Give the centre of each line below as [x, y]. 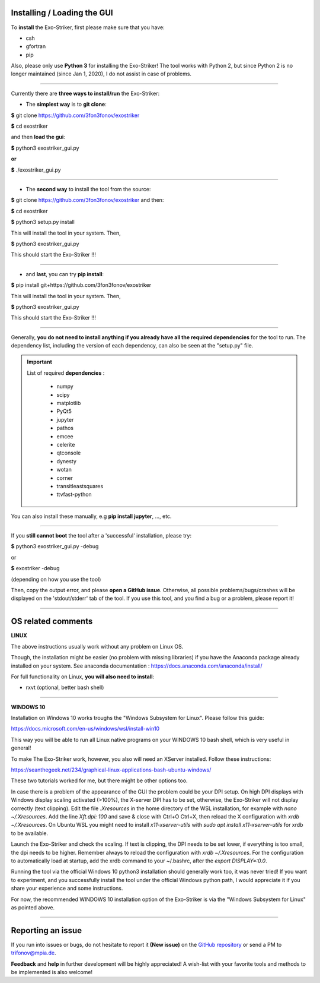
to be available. [30, 833]
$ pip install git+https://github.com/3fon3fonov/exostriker [81, 285]
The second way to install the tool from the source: [88, 189]
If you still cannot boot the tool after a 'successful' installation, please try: [101, 536]
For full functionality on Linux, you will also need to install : [83, 677]
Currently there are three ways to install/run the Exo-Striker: [85, 93]
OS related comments [52, 622]
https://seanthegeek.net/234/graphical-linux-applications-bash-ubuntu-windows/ [111, 770]
